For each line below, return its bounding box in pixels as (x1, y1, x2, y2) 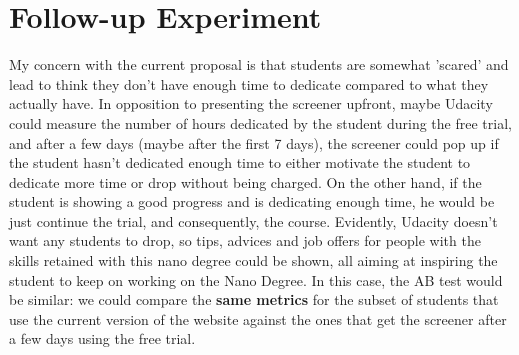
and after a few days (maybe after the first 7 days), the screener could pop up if (9, 132, 499, 153)
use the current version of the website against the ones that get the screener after (9, 308, 507, 329)
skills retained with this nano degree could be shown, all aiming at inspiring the (9, 250, 498, 271)
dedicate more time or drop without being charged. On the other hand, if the (9, 171, 482, 192)
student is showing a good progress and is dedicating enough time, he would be (9, 191, 495, 212)
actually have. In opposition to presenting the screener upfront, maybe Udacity (9, 93, 493, 114)
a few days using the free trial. (9, 328, 196, 349)
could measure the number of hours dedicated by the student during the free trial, (9, 112, 512, 133)
